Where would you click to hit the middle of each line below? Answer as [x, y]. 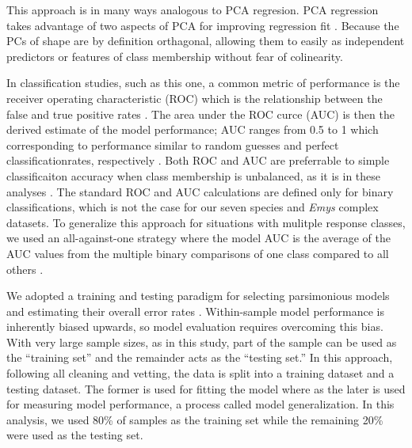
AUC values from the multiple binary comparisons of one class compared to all [198, 253]
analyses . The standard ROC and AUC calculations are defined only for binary [200, 191]
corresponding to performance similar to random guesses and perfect [173, 144]
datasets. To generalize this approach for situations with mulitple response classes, [206, 222]
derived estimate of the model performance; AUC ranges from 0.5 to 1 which [193, 129]
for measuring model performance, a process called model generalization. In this [200, 404]
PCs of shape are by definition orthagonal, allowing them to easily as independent [206, 41]
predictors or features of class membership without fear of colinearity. [175, 56]
